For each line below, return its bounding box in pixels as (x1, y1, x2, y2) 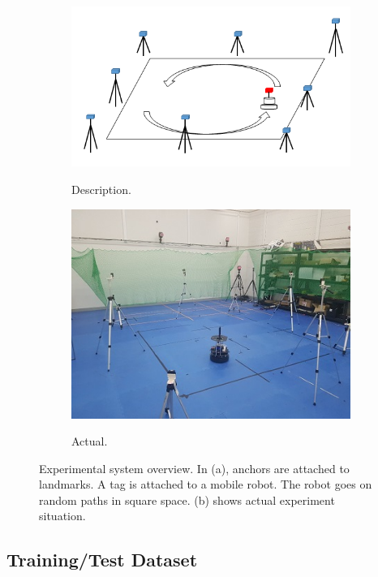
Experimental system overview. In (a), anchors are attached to (39, 459, 350, 476)
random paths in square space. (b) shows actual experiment (39, 491, 335, 508)
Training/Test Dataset (6, 547, 198, 572)
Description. (71, 180, 131, 197)
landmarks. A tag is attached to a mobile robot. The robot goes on (39, 476, 372, 493)
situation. (39, 507, 86, 524)
